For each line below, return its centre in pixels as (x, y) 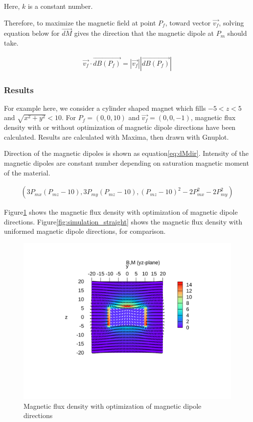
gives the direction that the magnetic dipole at (144, 33)
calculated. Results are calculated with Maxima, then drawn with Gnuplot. (116, 137)
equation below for (32, 33)
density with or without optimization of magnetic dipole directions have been (120, 127)
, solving (231, 22)
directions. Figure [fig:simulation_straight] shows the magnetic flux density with (123, 221)
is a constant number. (60, 6)
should (237, 33)
